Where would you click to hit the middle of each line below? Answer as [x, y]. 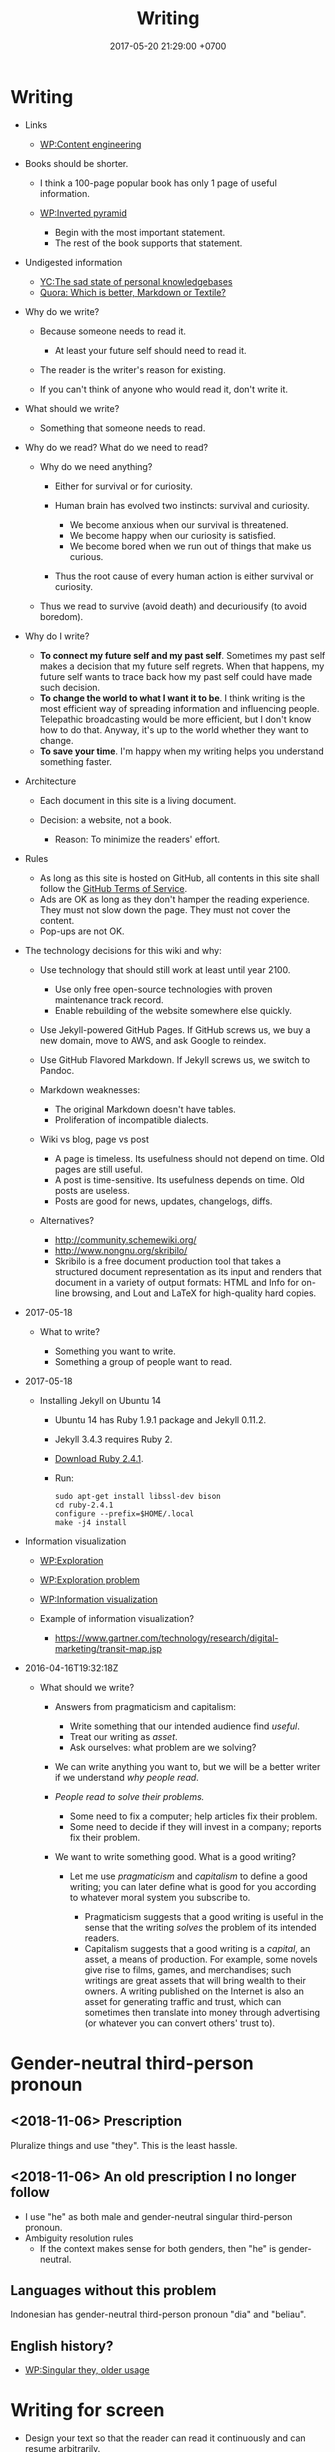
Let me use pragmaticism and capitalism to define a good [188, 1876]
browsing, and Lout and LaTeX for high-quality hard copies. [194, 1293]
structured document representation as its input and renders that [188, 1271]
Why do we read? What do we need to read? [116, 447]
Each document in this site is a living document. [138, 800]
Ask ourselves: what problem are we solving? [163, 1747]
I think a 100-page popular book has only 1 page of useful [158, 183]
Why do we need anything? [96, 466]
